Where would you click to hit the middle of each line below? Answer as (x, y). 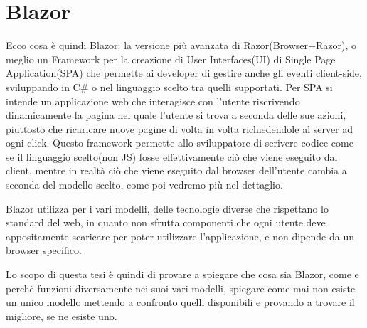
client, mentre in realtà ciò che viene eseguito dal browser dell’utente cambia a (176, 170)
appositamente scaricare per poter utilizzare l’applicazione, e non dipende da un (180, 236)
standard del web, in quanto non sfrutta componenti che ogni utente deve (166, 222)
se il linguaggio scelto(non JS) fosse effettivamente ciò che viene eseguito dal (172, 156)
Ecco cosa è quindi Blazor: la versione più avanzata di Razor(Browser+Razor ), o (181, 45)
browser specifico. (44, 250)
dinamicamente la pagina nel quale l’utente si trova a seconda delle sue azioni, (176, 115)
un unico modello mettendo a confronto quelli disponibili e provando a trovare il (180, 302)
